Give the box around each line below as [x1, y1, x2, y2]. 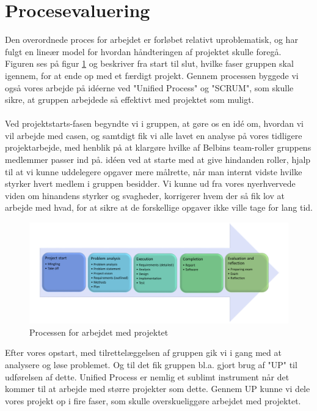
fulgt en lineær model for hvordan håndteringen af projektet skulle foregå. [5, 45, 282, 58]
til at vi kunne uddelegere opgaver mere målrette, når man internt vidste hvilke [5, 165, 302, 178]
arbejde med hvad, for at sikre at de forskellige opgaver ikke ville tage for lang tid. [5, 201, 313, 214]
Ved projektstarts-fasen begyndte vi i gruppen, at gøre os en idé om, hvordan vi [5, 117, 304, 130]
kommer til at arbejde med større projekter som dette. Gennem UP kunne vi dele [5, 382, 310, 395]
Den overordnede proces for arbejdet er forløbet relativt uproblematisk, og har [5, 33, 298, 46]
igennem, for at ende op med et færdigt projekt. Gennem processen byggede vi [5, 69, 299, 81]
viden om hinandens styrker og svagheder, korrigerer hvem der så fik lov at [5, 189, 285, 202]
